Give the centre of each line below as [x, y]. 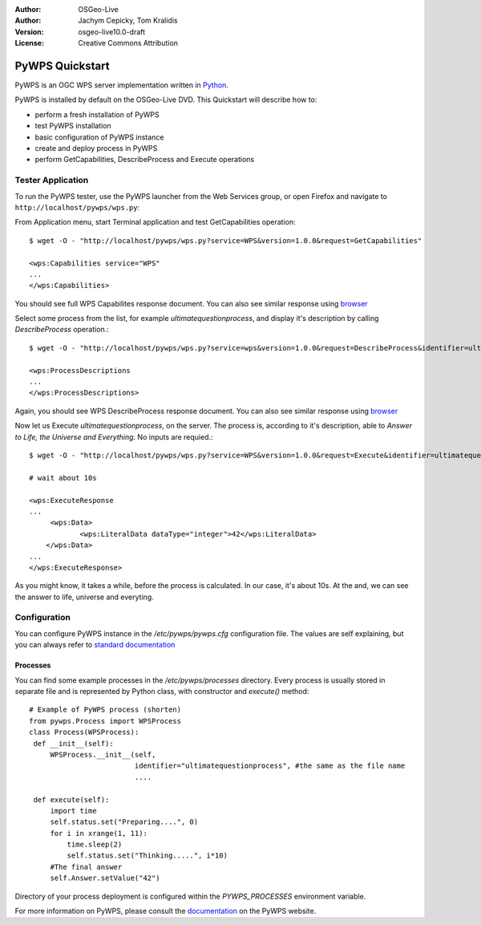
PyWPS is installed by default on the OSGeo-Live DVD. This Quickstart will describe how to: [166, 99]
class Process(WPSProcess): [84, 732]
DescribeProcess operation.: [62, 330]
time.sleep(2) [95, 845]
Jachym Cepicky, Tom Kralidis [128, 21]
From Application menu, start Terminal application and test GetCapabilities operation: [155, 222]
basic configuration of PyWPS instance [99, 137]
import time [73, 811]
